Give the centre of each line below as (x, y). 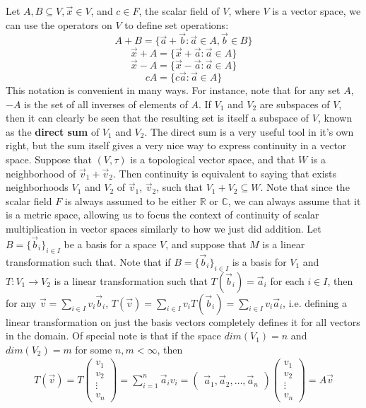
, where (244, 11)
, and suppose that (206, 244)
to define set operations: (177, 24)
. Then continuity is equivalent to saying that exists (225, 173)
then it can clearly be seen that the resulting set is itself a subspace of (158, 118)
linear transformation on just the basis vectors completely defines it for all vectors (183, 321)
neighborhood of (41, 173)
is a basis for (259, 261)
